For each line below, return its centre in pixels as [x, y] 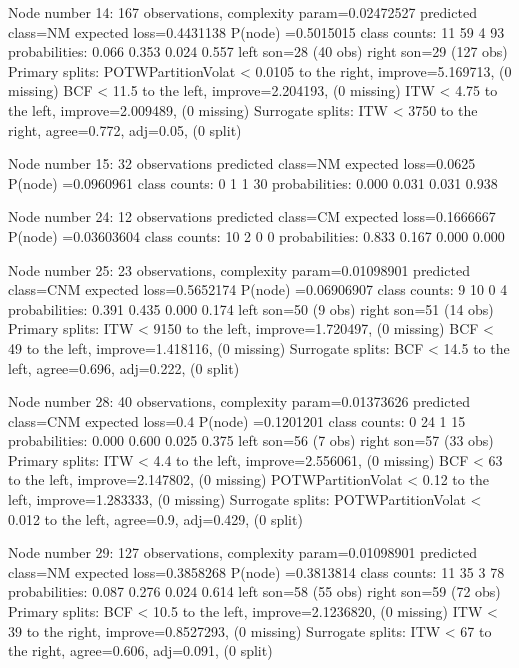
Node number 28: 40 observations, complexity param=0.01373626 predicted [239, 401]
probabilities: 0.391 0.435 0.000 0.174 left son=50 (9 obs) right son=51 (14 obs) [251, 308]
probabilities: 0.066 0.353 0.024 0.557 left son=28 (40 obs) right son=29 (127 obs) [258, 51]
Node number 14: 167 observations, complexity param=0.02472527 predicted [242, 12]
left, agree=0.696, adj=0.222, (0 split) [124, 367]
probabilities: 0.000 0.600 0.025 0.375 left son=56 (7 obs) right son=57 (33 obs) [251, 440]
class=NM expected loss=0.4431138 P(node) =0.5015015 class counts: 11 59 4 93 [256, 31]
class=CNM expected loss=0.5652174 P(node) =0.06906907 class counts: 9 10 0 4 [258, 289]
